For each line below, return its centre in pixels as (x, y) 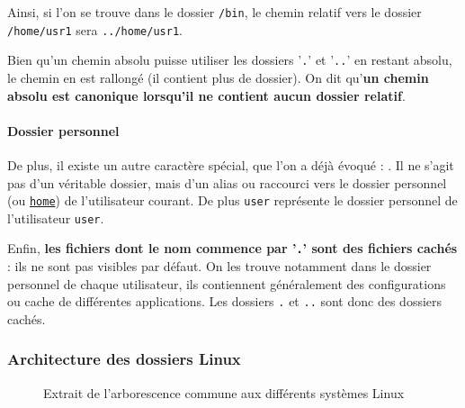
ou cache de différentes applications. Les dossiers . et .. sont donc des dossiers (225, 301)
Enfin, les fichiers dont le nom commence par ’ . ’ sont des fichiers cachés (232, 248)
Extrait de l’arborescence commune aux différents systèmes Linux (224, 392)
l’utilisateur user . (56, 218)
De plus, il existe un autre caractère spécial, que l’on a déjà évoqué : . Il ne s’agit (231, 164)
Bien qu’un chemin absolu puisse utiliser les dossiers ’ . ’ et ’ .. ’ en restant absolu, (230, 60)
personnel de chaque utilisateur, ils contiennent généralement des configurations (227, 283)
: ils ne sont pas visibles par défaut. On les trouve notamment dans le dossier (219, 266)
